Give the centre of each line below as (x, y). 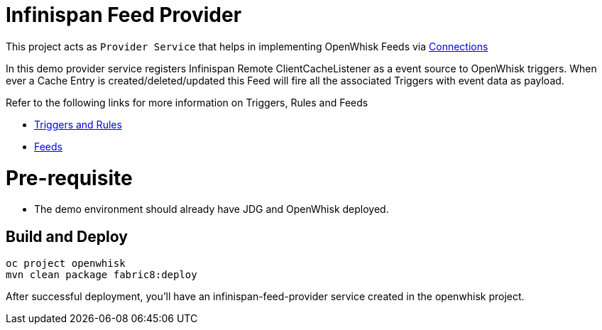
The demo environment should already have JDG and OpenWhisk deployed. (212, 209)
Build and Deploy (67, 236)
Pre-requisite (69, 178)
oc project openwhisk (66, 264)
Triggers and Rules (78, 124)
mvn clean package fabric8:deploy (102, 275)
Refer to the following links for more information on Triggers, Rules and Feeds (187, 102)
